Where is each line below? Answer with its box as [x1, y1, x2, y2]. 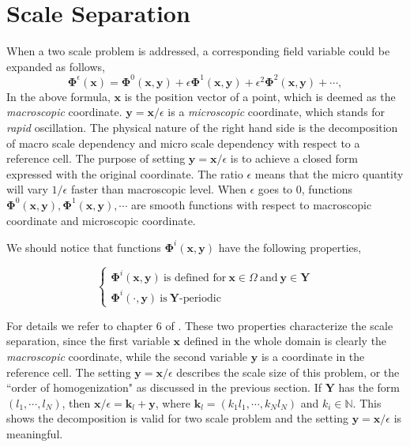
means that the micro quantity [254, 165, 404, 182]
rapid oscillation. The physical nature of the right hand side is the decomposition [6, 119, 398, 135]
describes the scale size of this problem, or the [176, 363, 400, 380]
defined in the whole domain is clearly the [183, 332, 387, 349]
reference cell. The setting [6, 363, 131, 380]
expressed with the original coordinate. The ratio [6, 165, 243, 182]
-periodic [179, 292, 221, 304]
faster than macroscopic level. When [70, 181, 246, 197]
